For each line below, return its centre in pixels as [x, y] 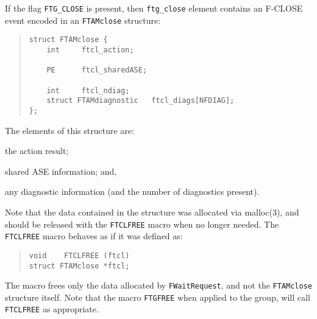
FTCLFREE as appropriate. [52, 309]
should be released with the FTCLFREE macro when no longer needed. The [142, 224]
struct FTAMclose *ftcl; [79, 266]
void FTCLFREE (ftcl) [79, 255]
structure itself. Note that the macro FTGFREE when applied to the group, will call [158, 297]
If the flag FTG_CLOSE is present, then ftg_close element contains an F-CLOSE [154, 8]
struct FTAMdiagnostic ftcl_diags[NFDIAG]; [141, 101]
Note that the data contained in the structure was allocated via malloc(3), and [152, 212]
